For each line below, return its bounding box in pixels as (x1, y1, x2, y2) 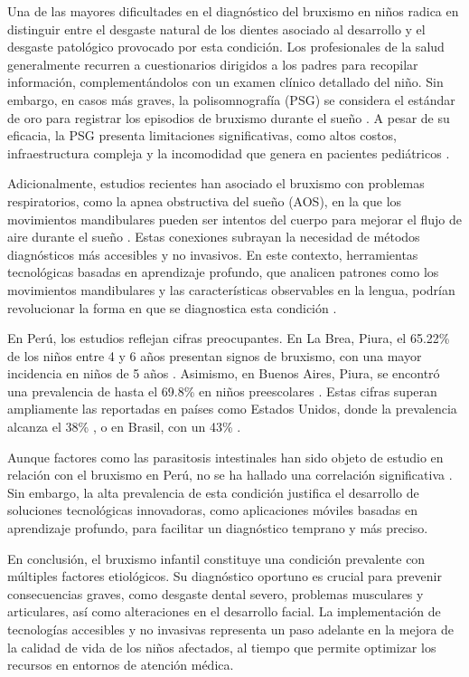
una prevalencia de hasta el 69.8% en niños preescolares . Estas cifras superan (7, 381, 437, 400)
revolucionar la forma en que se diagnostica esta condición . (7, 298, 337, 317)
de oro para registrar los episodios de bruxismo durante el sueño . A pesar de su (7, 108, 450, 127)
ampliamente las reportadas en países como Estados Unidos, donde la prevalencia (7, 399, 457, 418)
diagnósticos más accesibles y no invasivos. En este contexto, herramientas (7, 244, 418, 263)
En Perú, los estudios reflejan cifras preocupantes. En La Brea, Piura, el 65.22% (7, 329, 450, 348)
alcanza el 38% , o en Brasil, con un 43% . (7, 417, 241, 436)
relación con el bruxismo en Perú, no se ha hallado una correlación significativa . (7, 465, 453, 484)
